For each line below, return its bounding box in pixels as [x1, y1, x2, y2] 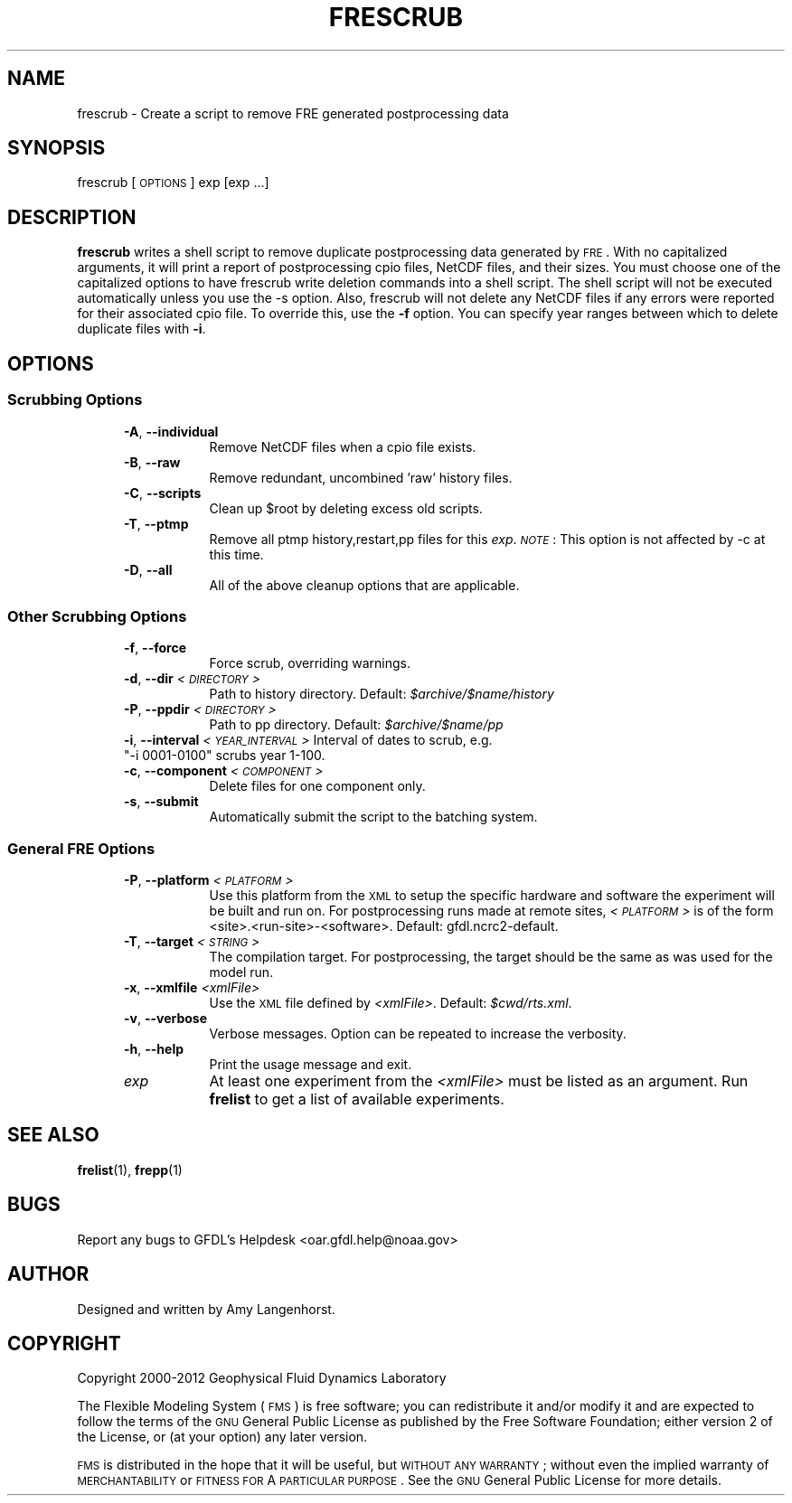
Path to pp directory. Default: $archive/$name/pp [209, 717, 504, 733]
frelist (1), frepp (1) [77, 1161, 183, 1178]
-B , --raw [124, 454, 181, 470]
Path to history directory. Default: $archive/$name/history [209, 686, 554, 702]
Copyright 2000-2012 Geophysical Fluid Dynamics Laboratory [77, 1370, 447, 1386]
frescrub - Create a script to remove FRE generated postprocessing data [77, 105, 509, 121]
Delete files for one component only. [209, 778, 426, 794]
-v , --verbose [124, 1010, 208, 1026]
